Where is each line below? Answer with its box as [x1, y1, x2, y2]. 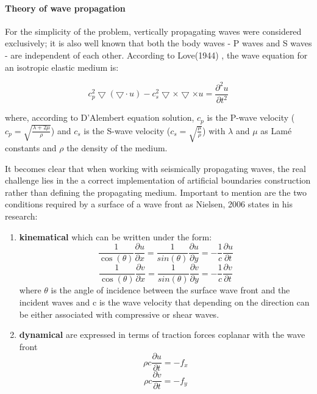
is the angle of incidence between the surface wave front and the [51, 284, 290, 296]
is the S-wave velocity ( [84, 124, 171, 137]
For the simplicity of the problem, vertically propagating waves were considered [5, 24, 302, 37]
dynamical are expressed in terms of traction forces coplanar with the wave [19, 328, 305, 341]
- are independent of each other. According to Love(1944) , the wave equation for [5, 48, 308, 61]
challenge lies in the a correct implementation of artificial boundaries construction [5, 174, 311, 187]
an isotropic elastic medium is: [5, 60, 119, 73]
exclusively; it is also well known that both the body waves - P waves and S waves [5, 37, 312, 49]
